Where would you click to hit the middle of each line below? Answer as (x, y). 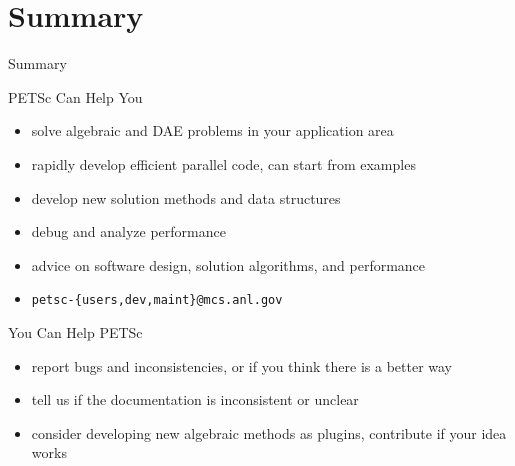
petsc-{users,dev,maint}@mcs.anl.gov (157, 300)
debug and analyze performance (128, 231)
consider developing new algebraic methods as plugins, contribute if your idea (269, 432)
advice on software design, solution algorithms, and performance (228, 264)
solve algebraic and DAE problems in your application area (212, 130)
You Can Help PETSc (75, 331)
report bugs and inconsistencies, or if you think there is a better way (241, 365)
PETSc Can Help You (75, 96)
